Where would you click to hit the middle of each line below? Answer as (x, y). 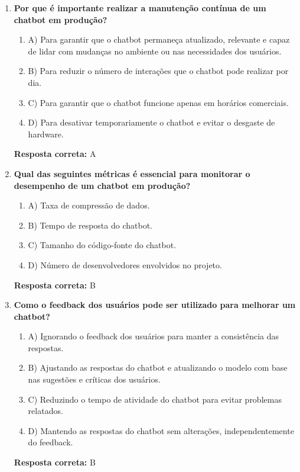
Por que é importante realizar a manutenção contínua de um (140, 8)
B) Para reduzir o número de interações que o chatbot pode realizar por (158, 71)
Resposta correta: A (55, 154)
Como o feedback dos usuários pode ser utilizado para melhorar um (155, 305)
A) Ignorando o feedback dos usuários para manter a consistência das (154, 336)
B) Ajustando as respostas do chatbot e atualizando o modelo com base (158, 367)
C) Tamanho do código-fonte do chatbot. (102, 245)
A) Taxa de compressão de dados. (89, 205)
